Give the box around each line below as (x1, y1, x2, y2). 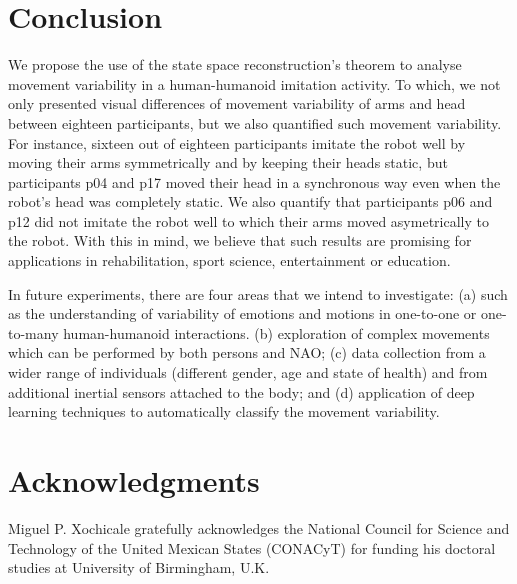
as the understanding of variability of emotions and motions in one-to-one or (8, 303, 477, 324)
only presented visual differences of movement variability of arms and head (8, 93, 466, 114)
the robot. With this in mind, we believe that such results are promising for (8, 230, 472, 251)
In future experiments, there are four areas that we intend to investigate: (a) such (8, 283, 508, 304)
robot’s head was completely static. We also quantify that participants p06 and (8, 191, 493, 212)
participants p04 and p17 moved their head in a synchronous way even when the (8, 171, 501, 192)
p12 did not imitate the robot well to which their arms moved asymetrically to (8, 210, 489, 231)
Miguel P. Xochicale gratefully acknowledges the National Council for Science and (8, 517, 510, 538)
